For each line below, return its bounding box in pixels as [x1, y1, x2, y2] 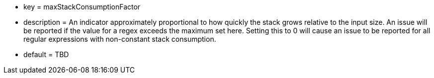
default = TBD [23, 50, 69, 59]
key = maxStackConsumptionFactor [23, 2, 141, 11]
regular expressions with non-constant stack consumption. [23, 35, 216, 43]
